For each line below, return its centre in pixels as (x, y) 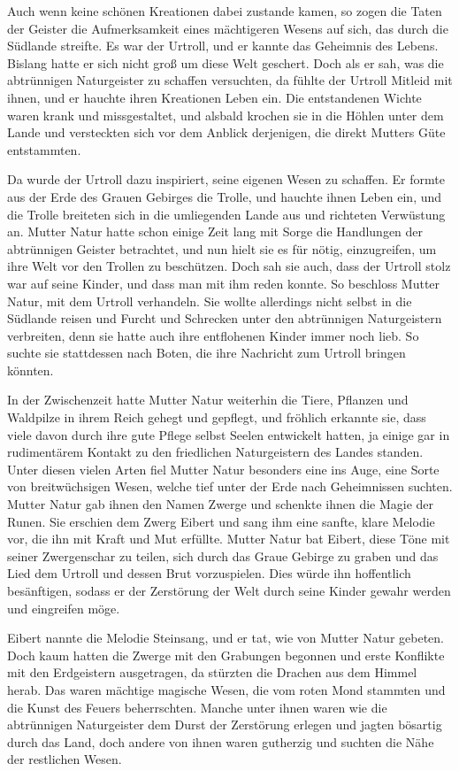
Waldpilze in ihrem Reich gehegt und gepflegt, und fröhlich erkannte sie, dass (217, 417)
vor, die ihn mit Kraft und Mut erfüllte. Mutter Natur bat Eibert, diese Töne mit (229, 539)
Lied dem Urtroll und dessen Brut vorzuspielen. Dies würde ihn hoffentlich (209, 573)
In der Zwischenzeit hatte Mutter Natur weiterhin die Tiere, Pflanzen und (208, 400)
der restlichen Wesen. (65, 759)
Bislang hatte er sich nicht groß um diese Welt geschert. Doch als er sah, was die (226, 62)
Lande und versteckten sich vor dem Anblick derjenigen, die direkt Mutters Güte (226, 132)
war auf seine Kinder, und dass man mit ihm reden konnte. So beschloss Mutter (224, 283)
